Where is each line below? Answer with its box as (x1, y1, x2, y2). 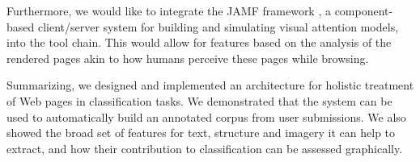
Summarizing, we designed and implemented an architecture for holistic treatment (6, 77, 414, 93)
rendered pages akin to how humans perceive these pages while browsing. (6, 49, 369, 66)
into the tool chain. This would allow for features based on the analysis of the (6, 34, 392, 51)
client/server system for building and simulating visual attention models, (37, 18, 399, 35)
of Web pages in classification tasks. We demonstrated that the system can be (6, 92, 392, 109)
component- (334, 2, 393, 19)
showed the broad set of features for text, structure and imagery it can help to (6, 124, 396, 141)
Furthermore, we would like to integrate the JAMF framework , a (6, 2, 331, 19)
